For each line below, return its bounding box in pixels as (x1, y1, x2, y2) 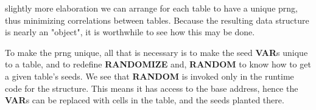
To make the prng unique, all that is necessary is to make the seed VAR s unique (5, 46, 308, 58)
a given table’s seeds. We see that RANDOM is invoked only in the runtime (5, 69, 294, 82)
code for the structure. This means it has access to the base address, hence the (5, 81, 298, 94)
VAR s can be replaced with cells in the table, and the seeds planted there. (5, 94, 284, 106)
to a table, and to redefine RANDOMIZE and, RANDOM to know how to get (5, 58, 311, 70)
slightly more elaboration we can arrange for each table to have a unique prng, (5, 2, 298, 14)
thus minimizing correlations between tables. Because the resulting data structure (5, 13, 309, 26)
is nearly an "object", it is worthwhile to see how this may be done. (5, 26, 255, 38)
